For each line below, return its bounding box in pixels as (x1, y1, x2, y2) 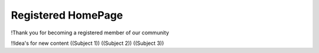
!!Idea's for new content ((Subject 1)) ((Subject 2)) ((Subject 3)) (11, 40, 164, 47)
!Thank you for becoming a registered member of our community (11, 29, 170, 36)
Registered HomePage (11, 9, 123, 22)
